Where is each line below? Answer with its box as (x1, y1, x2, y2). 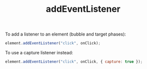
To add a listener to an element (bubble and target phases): (5, 31, 126, 37)
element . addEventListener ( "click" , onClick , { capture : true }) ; (5, 59, 143, 65)
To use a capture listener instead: (5, 50, 73, 56)
